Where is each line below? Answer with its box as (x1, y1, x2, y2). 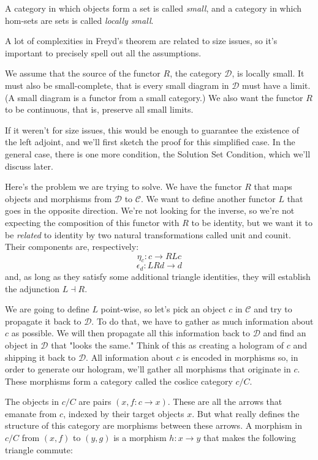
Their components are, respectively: (5, 240, 139, 253)
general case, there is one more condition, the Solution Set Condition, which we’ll (5, 147, 311, 160)
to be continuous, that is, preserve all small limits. (5, 103, 194, 116)
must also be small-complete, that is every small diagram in (5, 78, 229, 91)
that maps (254, 180, 292, 193)
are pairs (78, 395, 112, 408)
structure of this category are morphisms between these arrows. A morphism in (5, 419, 302, 432)
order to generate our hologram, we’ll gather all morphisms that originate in (5, 363, 291, 375)
